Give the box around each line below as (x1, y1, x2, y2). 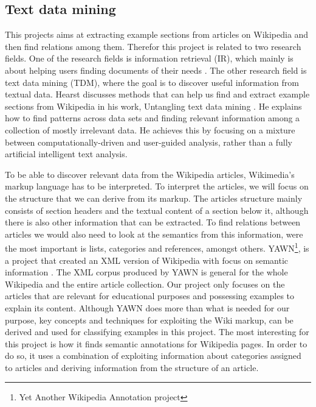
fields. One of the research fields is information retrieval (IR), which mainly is (5, 52, 294, 65)
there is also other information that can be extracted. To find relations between (5, 216, 301, 228)
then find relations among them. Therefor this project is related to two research (5, 40, 301, 52)
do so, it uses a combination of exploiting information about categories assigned (5, 349, 301, 362)
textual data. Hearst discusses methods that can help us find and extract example (5, 88, 310, 101)
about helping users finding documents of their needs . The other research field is (5, 63, 307, 76)
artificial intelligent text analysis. (5, 147, 128, 160)
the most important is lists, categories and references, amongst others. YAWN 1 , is (5, 240, 309, 254)
